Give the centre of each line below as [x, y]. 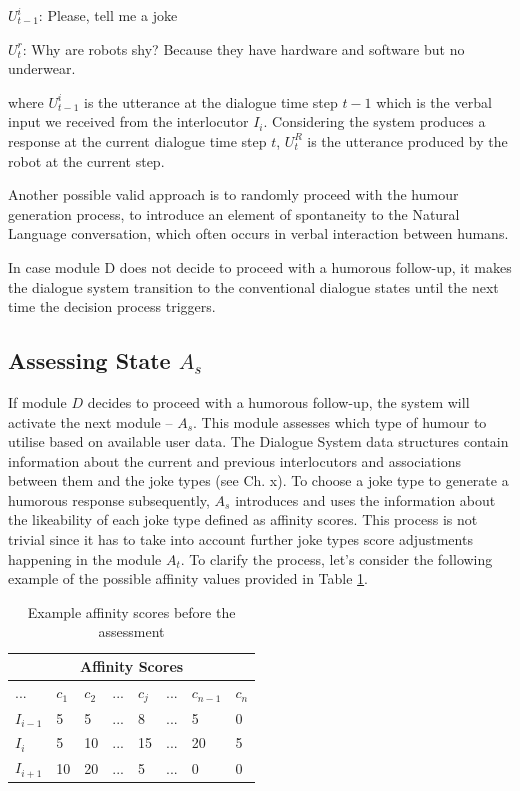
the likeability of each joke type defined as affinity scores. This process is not [243, 519]
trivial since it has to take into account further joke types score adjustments [240, 539]
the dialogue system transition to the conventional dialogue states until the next [253, 286]
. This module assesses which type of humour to [340, 421]
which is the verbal [434, 101]
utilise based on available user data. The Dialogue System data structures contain [258, 441]
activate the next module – [90, 421]
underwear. [42, 68]
